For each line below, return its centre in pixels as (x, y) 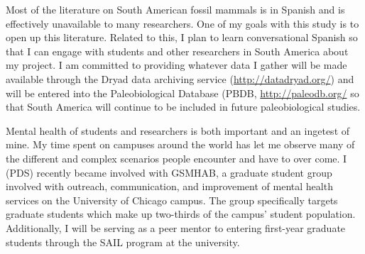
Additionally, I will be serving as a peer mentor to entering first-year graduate (176, 227)
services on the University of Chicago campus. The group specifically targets (172, 200)
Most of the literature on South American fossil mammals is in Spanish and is (175, 9)
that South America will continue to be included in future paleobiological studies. (183, 107)
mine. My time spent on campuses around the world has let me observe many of (180, 144)
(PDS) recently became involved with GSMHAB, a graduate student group (169, 172)
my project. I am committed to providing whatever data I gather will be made (176, 65)
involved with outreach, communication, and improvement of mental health (169, 186)
